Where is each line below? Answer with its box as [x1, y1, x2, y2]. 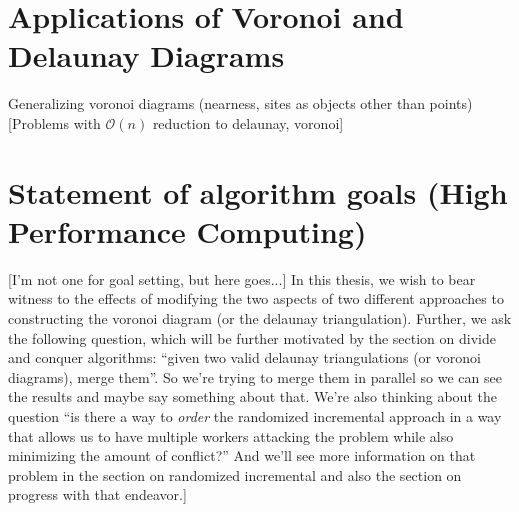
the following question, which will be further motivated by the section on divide [8, 327, 496, 348]
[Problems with [8, 112, 101, 133]
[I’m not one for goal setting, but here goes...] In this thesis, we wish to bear [8, 268, 476, 289]
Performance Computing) [8, 210, 367, 251]
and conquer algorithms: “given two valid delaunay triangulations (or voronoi [8, 347, 481, 368]
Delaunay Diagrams [8, 35, 285, 76]
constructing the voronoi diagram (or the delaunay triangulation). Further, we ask [8, 308, 512, 328]
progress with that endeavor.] [8, 484, 187, 505]
